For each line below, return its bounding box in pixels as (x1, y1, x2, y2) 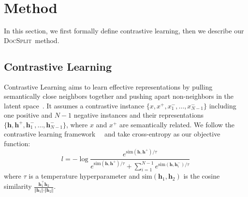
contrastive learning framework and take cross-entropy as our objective (4, 129, 220, 139)
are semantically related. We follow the (119, 119, 235, 129)
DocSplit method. (4, 35, 59, 45)
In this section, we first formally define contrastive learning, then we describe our (4, 26, 244, 36)
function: (4, 138, 30, 149)
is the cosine (183, 171, 220, 181)
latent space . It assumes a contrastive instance (4, 100, 145, 110)
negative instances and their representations (73, 110, 204, 120)
